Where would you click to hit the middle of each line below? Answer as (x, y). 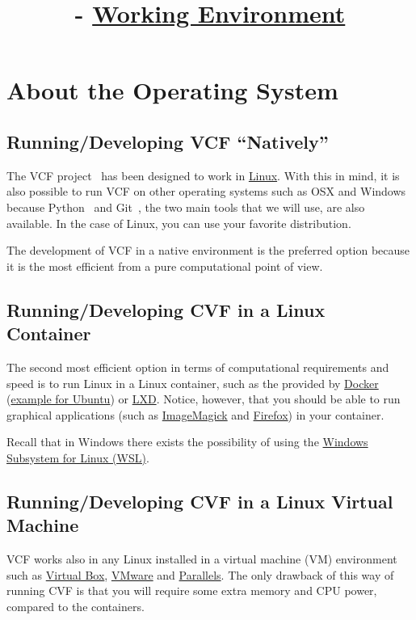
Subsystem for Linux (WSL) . (78, 457)
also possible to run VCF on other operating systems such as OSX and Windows (206, 191)
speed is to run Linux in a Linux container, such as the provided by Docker (193, 383)
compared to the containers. (76, 606)
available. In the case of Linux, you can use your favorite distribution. (179, 223)
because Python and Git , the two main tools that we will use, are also (186, 207)
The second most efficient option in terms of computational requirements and (198, 367)
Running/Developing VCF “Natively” (168, 141)
